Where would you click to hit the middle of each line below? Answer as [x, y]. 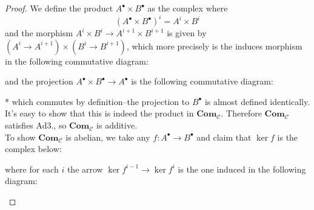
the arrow [85, 169]
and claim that [224, 137]
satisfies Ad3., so [36, 125]
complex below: [33, 149]
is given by [187, 33]
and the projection [39, 81]
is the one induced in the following [242, 169]
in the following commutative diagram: [77, 61]
